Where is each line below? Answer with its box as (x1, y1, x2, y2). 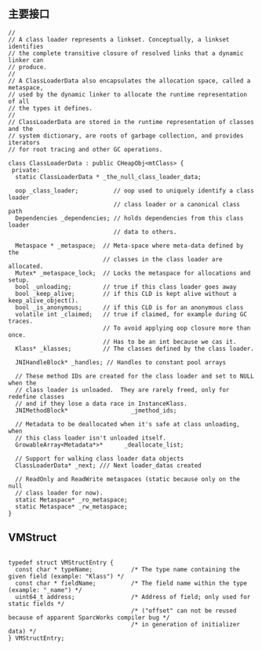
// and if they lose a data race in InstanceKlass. (15, 400, 188, 407)
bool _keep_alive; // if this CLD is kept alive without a (15, 290, 237, 298)
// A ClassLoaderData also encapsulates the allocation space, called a (8, 77, 251, 85)
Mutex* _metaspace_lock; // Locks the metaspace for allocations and (15, 269, 251, 277)
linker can (8, 56, 44, 64)
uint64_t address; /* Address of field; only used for (15, 593, 251, 601)
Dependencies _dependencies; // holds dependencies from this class (15, 214, 244, 222)
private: (11, 166, 41, 174)
